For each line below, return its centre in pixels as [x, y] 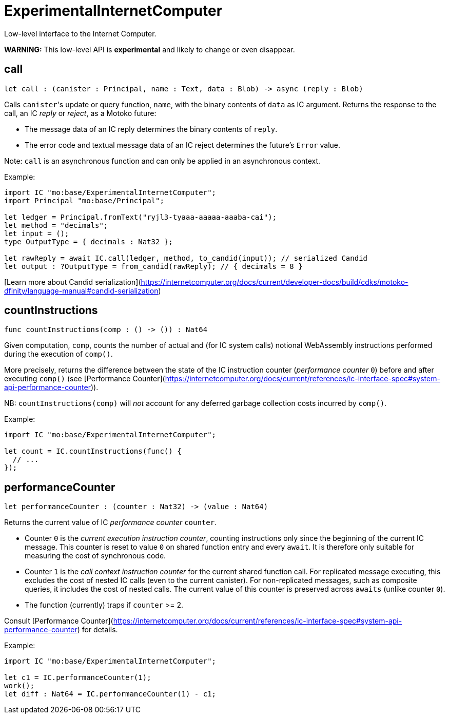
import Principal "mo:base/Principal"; [84, 200]
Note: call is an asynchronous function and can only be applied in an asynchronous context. [162, 161]
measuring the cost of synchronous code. [95, 556]
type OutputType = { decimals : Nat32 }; [89, 241]
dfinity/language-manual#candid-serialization [81, 290]
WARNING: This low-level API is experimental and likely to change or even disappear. [150, 49]
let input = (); [37, 233]
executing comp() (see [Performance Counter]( [85, 379]
